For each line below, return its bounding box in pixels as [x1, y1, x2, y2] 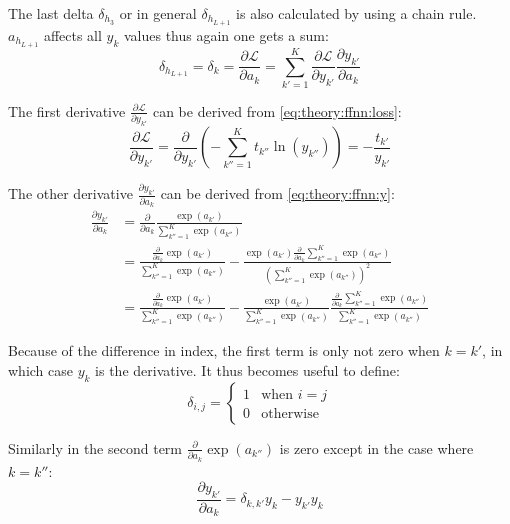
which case [8, 360, 74, 381]
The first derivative [8, 100, 126, 121]
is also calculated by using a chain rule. [236, 3, 477, 23]
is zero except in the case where [279, 437, 474, 458]
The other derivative [8, 183, 133, 204]
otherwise [261, 406, 319, 421]
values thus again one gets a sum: [123, 24, 329, 45]
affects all [43, 24, 102, 45]
